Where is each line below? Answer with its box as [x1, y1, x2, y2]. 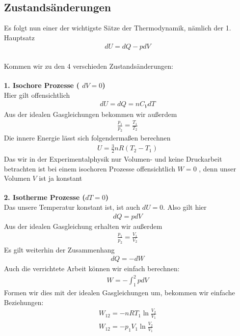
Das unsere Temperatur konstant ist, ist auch [4, 201, 140, 212]
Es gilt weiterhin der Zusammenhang [4, 244, 115, 254]
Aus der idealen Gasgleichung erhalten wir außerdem [4, 221, 162, 231]
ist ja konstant [39, 173, 82, 183]
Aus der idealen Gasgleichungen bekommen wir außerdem [4, 109, 177, 119]
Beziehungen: [4, 297, 44, 307]
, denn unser [199, 163, 236, 173]
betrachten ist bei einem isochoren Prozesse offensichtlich [4, 163, 176, 173]
